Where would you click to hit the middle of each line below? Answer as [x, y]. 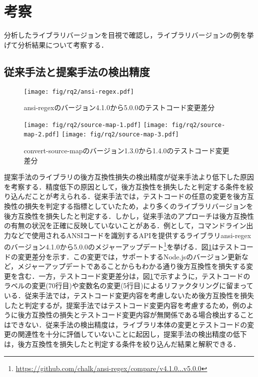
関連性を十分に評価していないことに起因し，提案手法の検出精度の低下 [132, 334]
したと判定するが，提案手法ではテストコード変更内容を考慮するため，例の [125, 305]
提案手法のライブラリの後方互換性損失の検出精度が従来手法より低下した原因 [129, 177]
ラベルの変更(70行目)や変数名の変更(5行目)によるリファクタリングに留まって [129, 285]
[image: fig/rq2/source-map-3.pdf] [120, 135]
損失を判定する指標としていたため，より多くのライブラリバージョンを [139, 206]
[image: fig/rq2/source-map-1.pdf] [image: [96, 125]
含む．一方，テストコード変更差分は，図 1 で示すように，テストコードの [134, 276]
